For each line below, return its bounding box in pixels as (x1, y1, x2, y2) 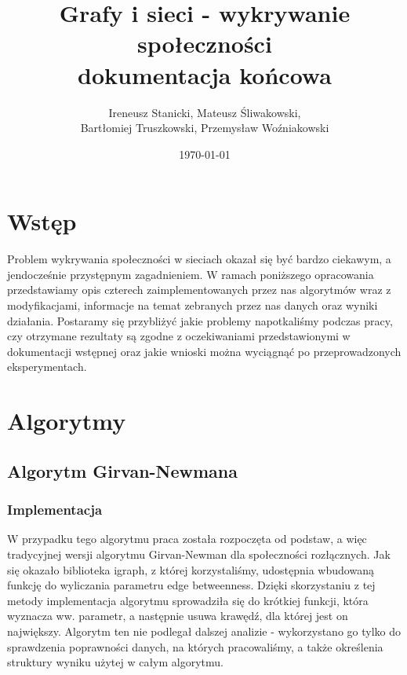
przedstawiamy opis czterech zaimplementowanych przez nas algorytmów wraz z (7, 281, 391, 298)
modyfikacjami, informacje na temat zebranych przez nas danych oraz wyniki (7, 297, 378, 313)
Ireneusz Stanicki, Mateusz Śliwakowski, (108, 104, 301, 120)
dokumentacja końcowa (78, 58, 332, 90)
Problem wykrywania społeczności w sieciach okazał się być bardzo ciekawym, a (7, 251, 391, 267)
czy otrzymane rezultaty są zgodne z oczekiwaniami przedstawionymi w (7, 328, 351, 344)
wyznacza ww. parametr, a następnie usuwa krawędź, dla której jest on (7, 607, 348, 624)
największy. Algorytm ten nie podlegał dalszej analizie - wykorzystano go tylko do (7, 622, 402, 639)
